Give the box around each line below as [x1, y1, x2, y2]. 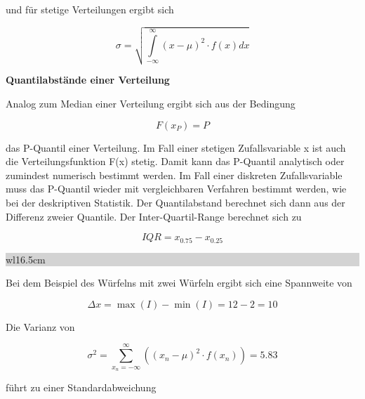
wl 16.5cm [6, 251, 46, 266]
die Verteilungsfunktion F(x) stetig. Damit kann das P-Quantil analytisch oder [6, 154, 345, 169]
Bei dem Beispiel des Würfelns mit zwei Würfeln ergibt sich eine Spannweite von [6, 275, 352, 290]
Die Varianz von [6, 319, 75, 334]
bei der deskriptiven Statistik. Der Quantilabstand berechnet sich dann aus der [6, 195, 345, 210]
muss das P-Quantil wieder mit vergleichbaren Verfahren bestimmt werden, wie [6, 181, 347, 196]
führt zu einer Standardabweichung [6, 380, 157, 395]
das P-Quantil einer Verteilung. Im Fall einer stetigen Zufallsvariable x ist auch [6, 140, 346, 155]
